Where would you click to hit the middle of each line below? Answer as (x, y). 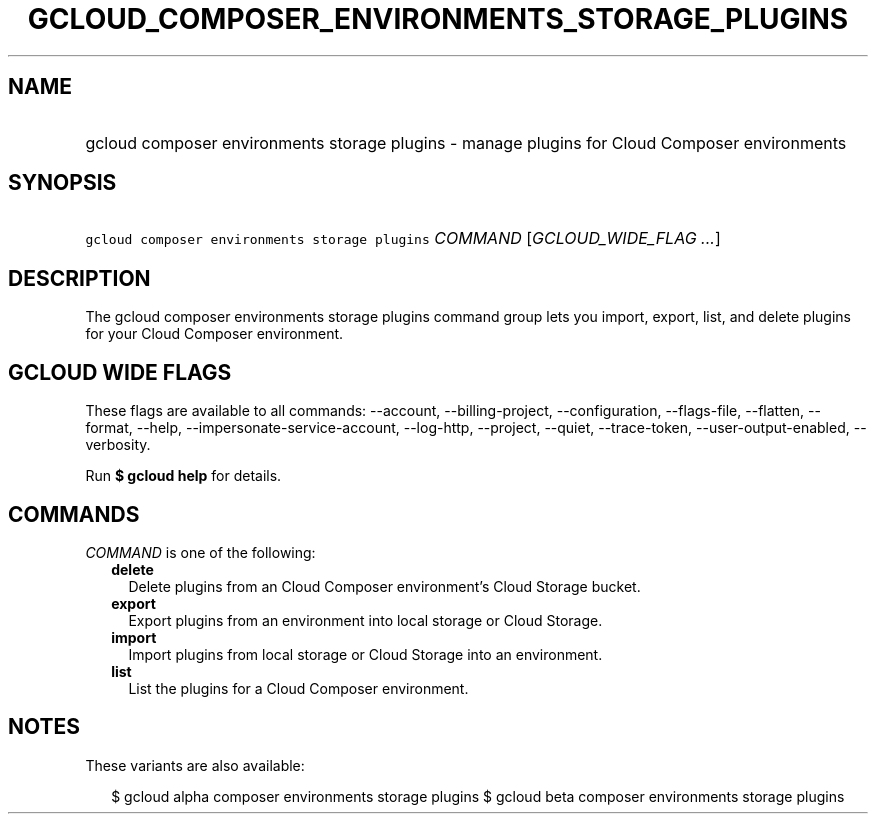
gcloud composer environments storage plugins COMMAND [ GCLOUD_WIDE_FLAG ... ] (403, 238)
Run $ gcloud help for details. (183, 476)
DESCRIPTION (79, 278)
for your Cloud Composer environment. (214, 334)
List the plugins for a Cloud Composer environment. (298, 688)
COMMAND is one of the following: (200, 552)
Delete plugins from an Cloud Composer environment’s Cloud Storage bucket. (384, 586)
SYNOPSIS (62, 183)
